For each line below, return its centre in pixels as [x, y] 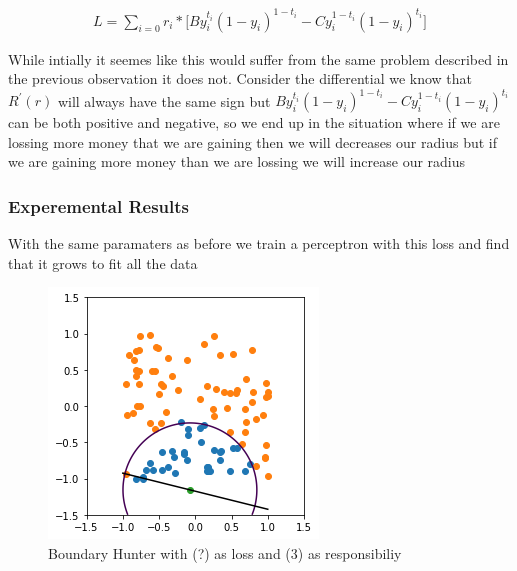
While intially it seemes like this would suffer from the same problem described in [258, 58]
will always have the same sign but [164, 100]
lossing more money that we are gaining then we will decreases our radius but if [252, 141]
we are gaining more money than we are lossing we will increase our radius [237, 161]
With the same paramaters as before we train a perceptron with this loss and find [259, 243]
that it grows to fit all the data [103, 262]
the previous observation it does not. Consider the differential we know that [240, 78]
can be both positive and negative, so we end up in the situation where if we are [254, 122]
